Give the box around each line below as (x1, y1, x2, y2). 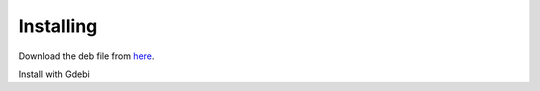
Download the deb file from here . (18, 50, 155, 62)
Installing (18, 15, 98, 37)
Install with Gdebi (18, 68, 90, 80)
